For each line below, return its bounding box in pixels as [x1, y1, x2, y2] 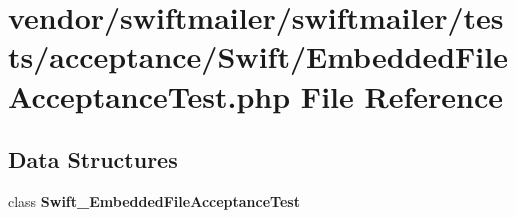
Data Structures [8, 144, 178, 175]
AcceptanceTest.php [8, 75, 291, 116]
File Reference [300, 75, 503, 116]
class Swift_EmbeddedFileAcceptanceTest [8, 190, 300, 211]
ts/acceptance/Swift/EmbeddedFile [8, 36, 508, 77]
